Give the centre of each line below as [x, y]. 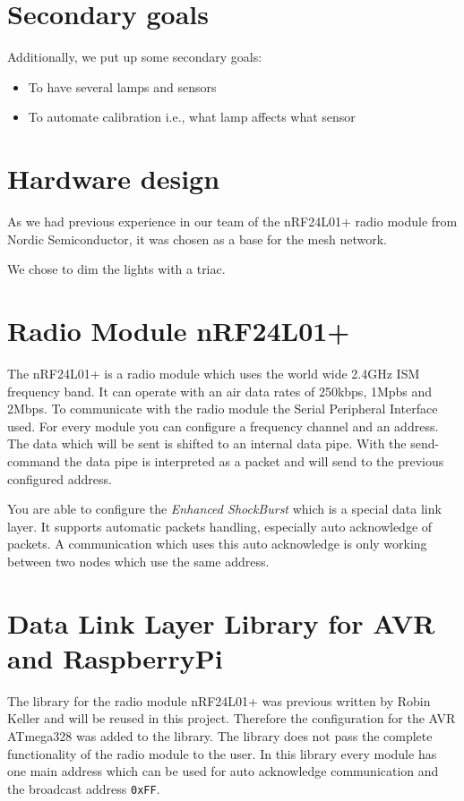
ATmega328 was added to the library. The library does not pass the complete [220, 735]
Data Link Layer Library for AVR [221, 622]
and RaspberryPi [115, 657]
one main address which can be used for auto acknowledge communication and [223, 771]
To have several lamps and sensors [122, 86]
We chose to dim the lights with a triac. [116, 269]
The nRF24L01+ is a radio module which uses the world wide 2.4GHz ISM [214, 373]
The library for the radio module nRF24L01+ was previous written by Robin [219, 700]
